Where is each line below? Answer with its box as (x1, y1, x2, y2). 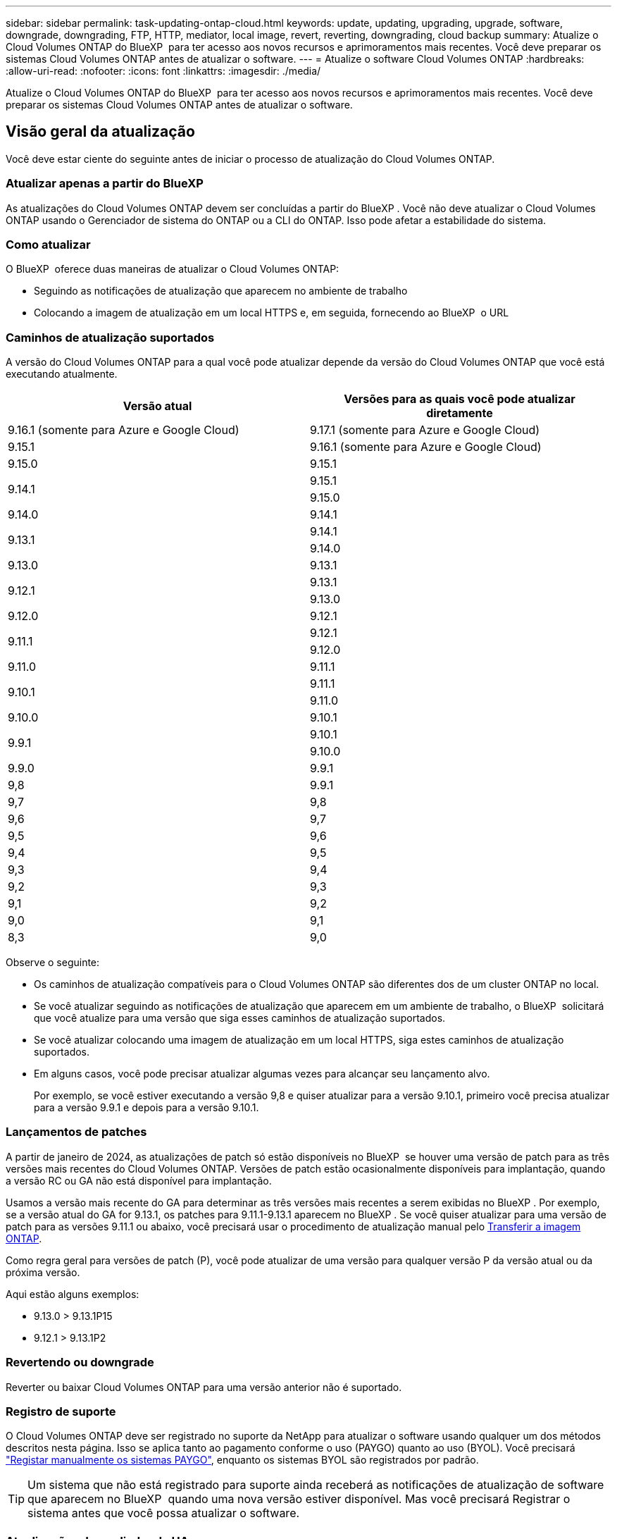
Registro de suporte (6, 1404, 116, 1419)
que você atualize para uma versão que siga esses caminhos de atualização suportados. (34, 1012, 446, 1025)
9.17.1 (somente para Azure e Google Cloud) (310, 423, 540, 438)
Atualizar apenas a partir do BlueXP (6, 176, 204, 191)
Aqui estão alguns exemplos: (6, 1287, 139, 1300)
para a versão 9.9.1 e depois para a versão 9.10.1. (34, 1101, 259, 1114)
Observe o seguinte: (6, 956, 100, 969)
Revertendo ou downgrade (6, 1355, 154, 1370)
